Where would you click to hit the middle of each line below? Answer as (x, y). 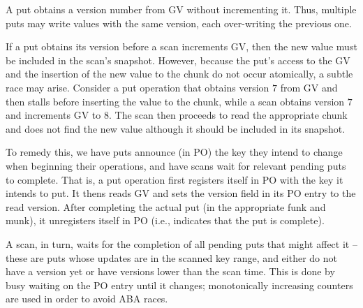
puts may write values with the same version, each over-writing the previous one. (179, 23)
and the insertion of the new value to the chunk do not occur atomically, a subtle (179, 74)
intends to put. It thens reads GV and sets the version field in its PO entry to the (181, 193)
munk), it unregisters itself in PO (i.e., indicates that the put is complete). (165, 220)
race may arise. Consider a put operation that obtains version (138, 87)
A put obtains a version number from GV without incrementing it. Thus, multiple (181, 9)
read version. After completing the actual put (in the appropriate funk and (166, 206)
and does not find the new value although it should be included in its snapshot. (176, 128)
